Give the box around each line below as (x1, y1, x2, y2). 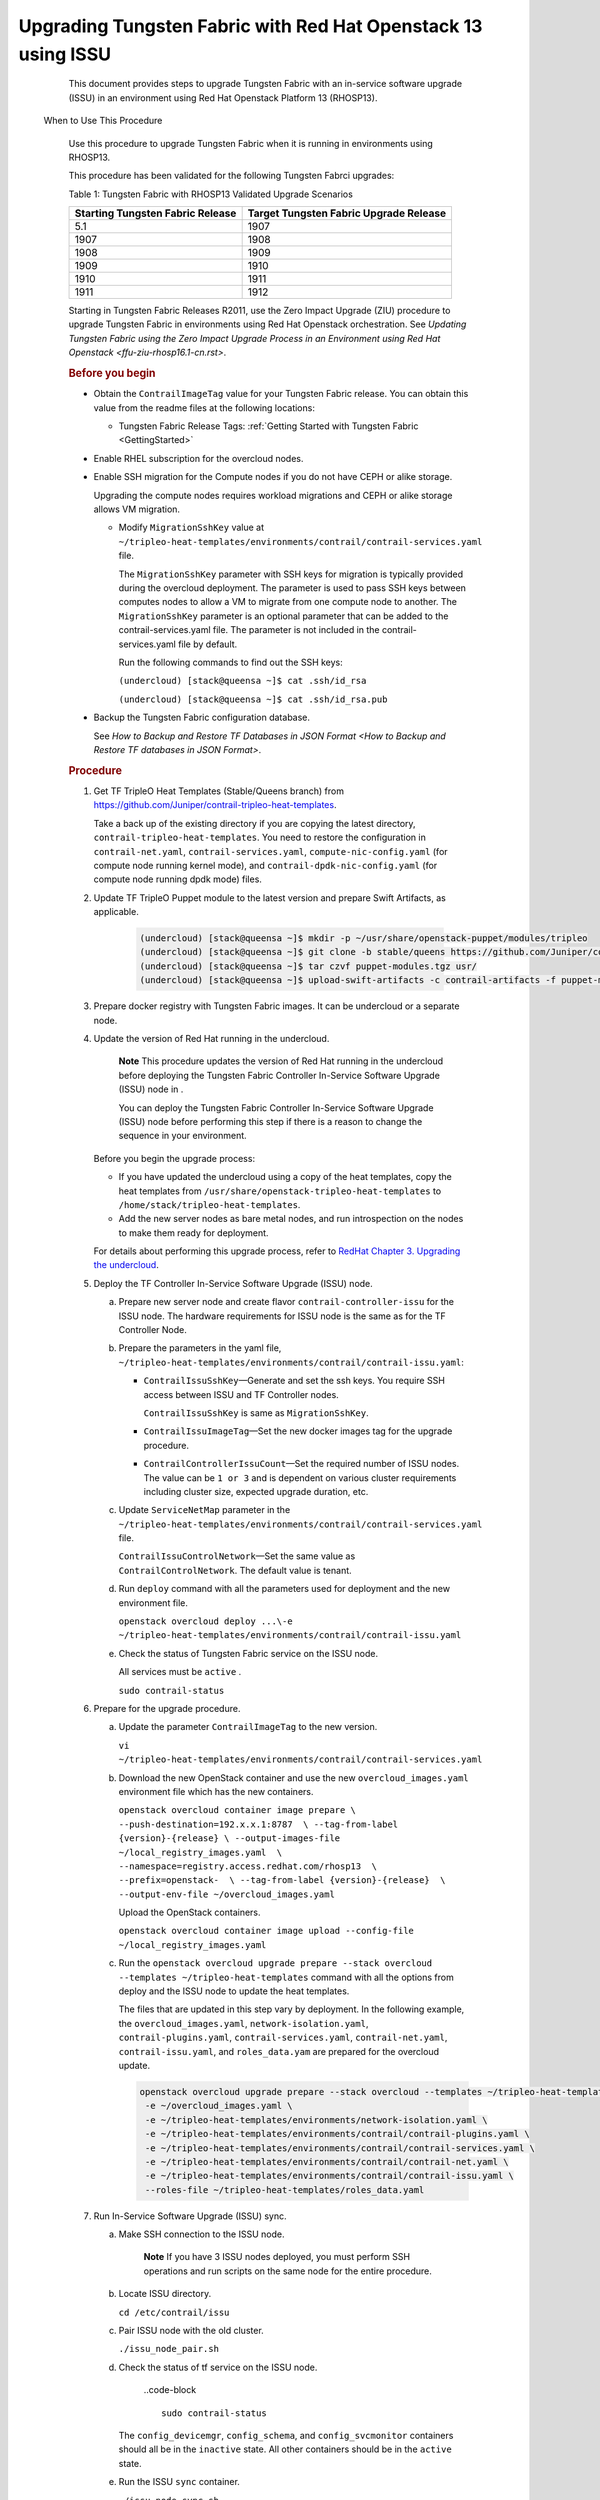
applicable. (93, 906, 139, 918)
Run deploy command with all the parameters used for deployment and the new (118, 1583, 450, 1595)
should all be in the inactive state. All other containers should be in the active (118, 2443, 452, 2455)
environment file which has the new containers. (118, 1785, 314, 1797)
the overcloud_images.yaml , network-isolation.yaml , (118, 2017, 369, 2029)
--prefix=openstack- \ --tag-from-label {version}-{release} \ (118, 1875, 446, 1886)
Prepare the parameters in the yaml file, (118, 1342, 282, 1354)
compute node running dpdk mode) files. (93, 873, 262, 885)
